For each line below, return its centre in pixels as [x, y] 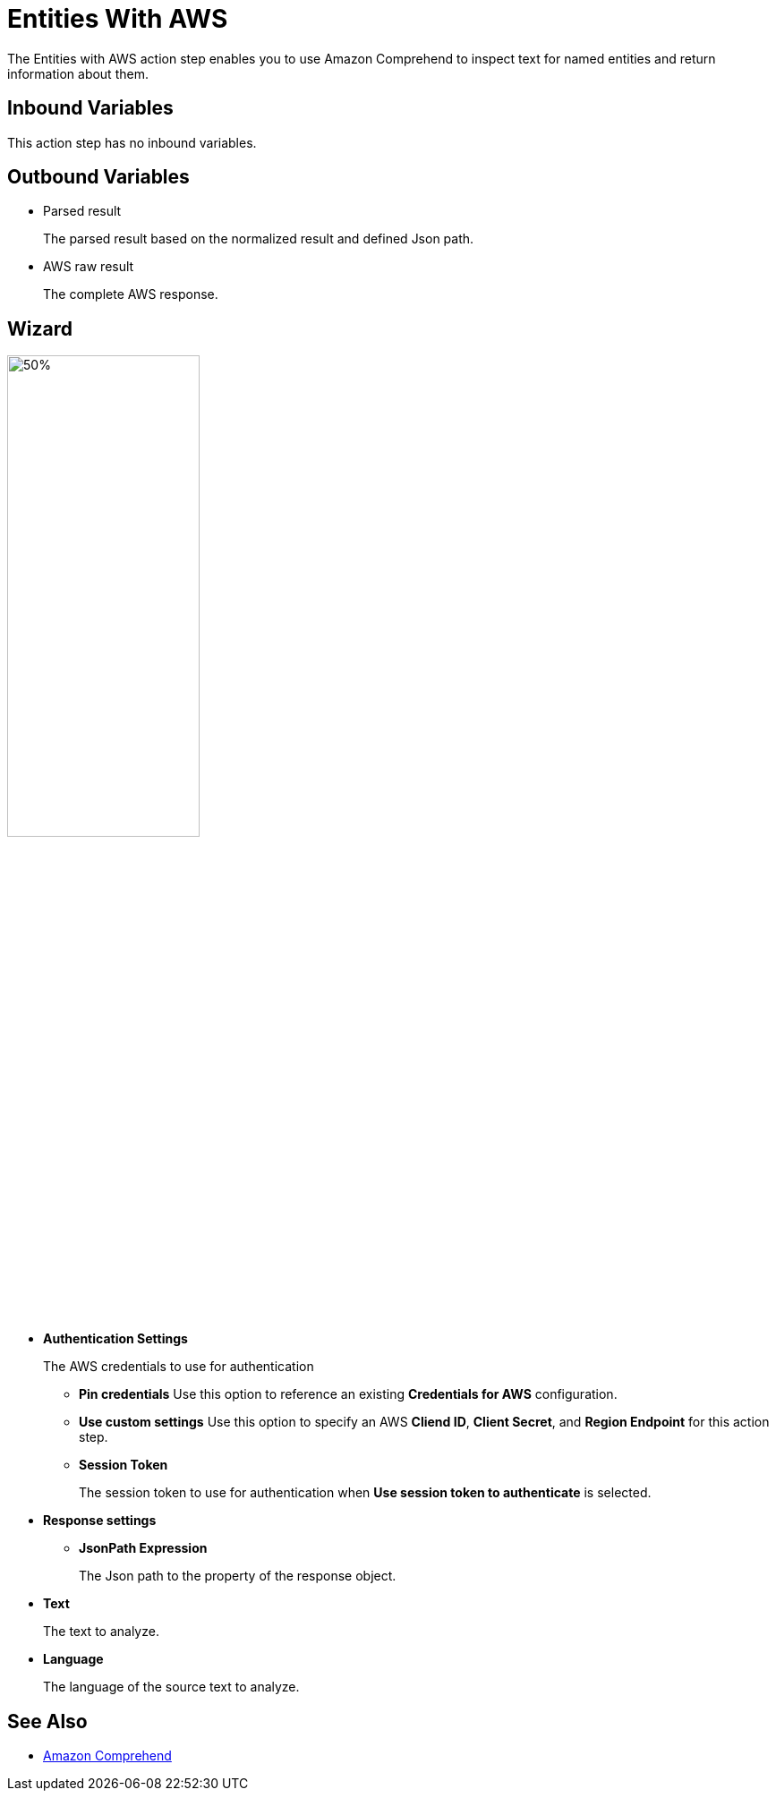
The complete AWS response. [131, 294]
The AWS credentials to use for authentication [179, 1367]
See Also [47, 1721]
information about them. [78, 73]
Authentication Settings [115, 1339]
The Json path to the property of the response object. [238, 1576]
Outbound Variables [98, 177]
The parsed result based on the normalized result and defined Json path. [259, 239]
